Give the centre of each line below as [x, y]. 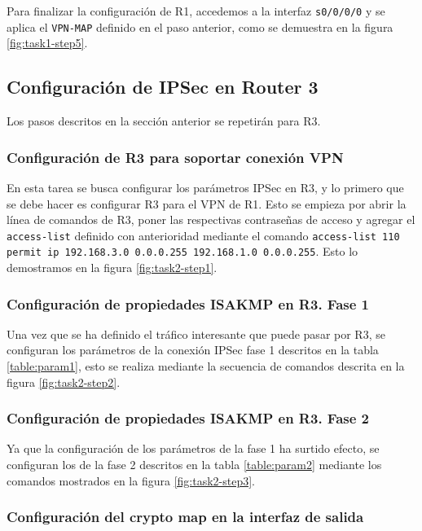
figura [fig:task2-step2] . [64, 382]
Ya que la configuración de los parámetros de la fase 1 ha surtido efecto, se [193, 448]
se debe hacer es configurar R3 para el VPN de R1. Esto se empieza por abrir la [207, 203]
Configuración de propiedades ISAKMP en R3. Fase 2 [188, 418]
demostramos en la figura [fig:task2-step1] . [112, 268]
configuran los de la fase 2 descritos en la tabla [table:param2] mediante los [194, 465]
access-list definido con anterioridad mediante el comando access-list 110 [203, 235]
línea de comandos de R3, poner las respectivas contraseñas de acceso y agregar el [211, 219]
